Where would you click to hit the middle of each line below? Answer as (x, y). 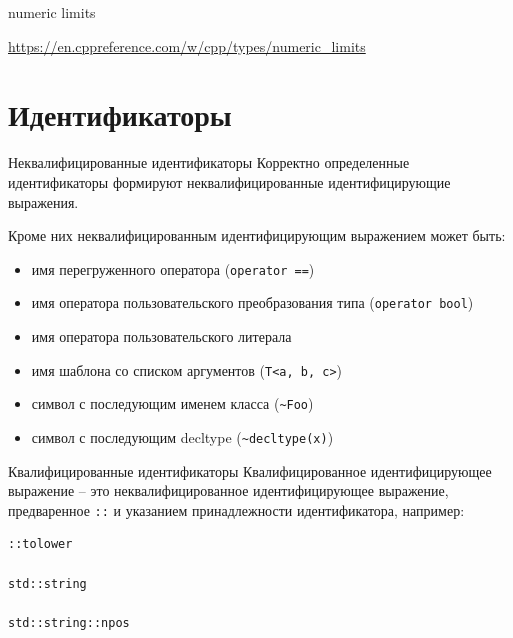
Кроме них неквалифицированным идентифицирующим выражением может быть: (257, 235)
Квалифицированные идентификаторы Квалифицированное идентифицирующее (250, 470)
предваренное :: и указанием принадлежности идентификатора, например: (236, 509)
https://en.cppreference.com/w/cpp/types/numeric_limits (187, 45)
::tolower (40, 544)
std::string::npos (69, 622)
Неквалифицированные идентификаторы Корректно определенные (209, 162)
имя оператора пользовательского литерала (161, 336)
